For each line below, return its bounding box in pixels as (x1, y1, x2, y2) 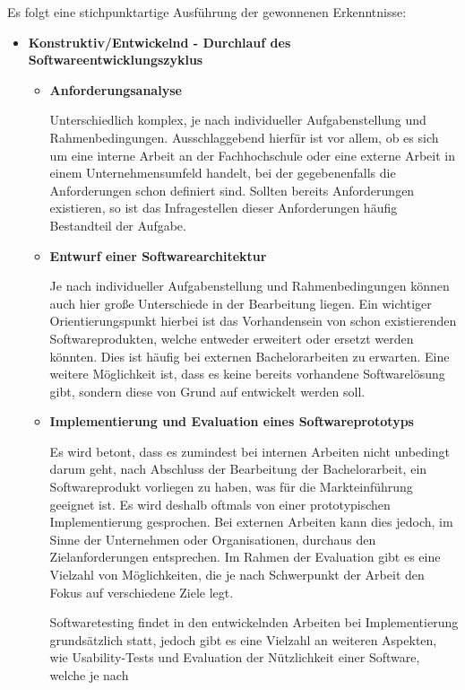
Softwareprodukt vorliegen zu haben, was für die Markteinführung (49, 477, 413, 496)
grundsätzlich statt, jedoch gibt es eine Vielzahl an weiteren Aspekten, (49, 630, 437, 649)
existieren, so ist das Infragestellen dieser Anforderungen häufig (49, 198, 398, 217)
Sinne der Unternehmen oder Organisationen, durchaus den (49, 529, 376, 548)
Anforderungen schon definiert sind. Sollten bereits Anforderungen (49, 180, 415, 199)
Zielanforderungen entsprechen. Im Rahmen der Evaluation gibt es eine (49, 547, 441, 566)
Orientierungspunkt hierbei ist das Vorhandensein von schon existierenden (49, 311, 457, 330)
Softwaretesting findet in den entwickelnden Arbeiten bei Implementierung (49, 613, 459, 632)
